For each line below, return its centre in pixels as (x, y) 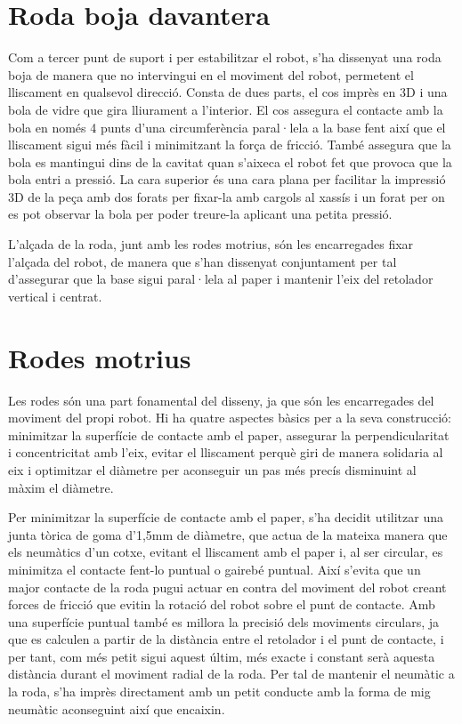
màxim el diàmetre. (61, 487)
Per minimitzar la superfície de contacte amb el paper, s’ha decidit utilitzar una (226, 517)
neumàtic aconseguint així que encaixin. (117, 708)
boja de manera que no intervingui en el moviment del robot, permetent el (211, 74)
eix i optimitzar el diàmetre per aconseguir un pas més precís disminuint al (212, 469)
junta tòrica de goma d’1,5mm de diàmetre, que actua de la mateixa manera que (228, 534)
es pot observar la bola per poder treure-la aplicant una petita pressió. (200, 214)
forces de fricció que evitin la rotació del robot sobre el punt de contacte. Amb (222, 604)
